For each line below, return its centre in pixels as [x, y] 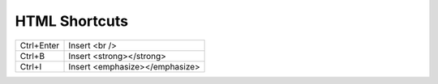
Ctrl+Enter [40, 45]
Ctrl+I [31, 66]
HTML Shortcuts [72, 21]
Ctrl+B [32, 56]
